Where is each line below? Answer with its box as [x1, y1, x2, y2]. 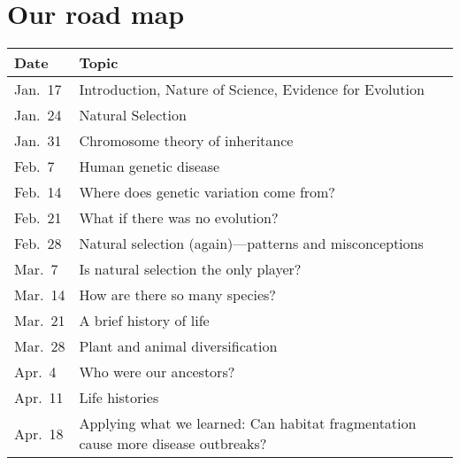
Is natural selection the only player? [79, 259, 302, 280]
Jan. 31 [14, 130, 62, 151]
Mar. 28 [14, 336, 65, 357]
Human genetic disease [79, 156, 220, 177]
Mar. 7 [14, 259, 58, 280]
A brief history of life [79, 310, 210, 331]
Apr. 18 [14, 422, 64, 444]
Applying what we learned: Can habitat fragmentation [79, 413, 417, 434]
